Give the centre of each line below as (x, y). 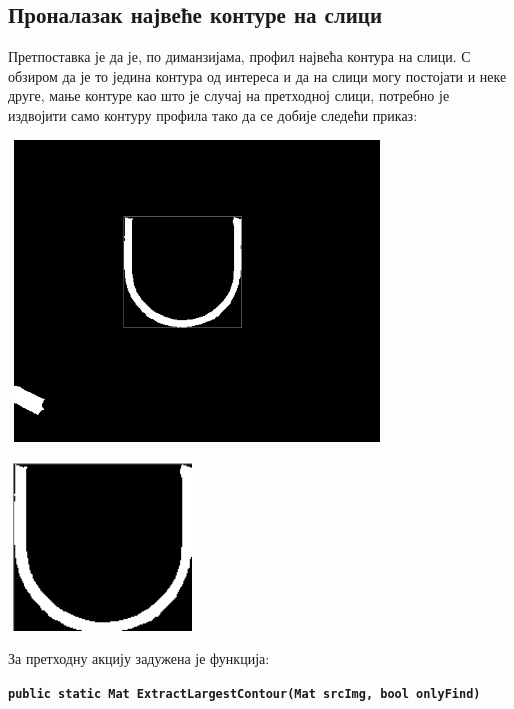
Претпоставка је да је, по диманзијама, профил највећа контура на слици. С (239, 56)
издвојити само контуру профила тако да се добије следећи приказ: (213, 114)
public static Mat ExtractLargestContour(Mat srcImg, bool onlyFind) (244, 693)
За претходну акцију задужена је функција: (139, 658)
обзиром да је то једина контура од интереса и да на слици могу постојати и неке (257, 75)
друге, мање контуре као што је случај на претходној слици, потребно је (229, 95)
